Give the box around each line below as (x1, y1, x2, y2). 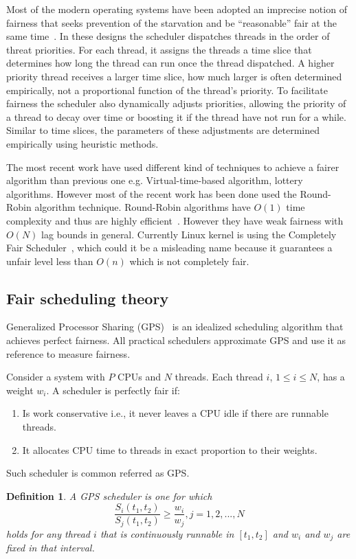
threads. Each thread (175, 369, 263, 384)
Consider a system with (6, 369, 105, 384)
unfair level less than (6, 253, 93, 268)
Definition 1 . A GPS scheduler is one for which (6, 488, 212, 503)
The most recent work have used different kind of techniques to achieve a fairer (6, 159, 340, 174)
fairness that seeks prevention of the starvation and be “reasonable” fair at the (6, 15, 337, 30)
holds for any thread (6, 526, 91, 540)
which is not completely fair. (129, 253, 249, 268)
